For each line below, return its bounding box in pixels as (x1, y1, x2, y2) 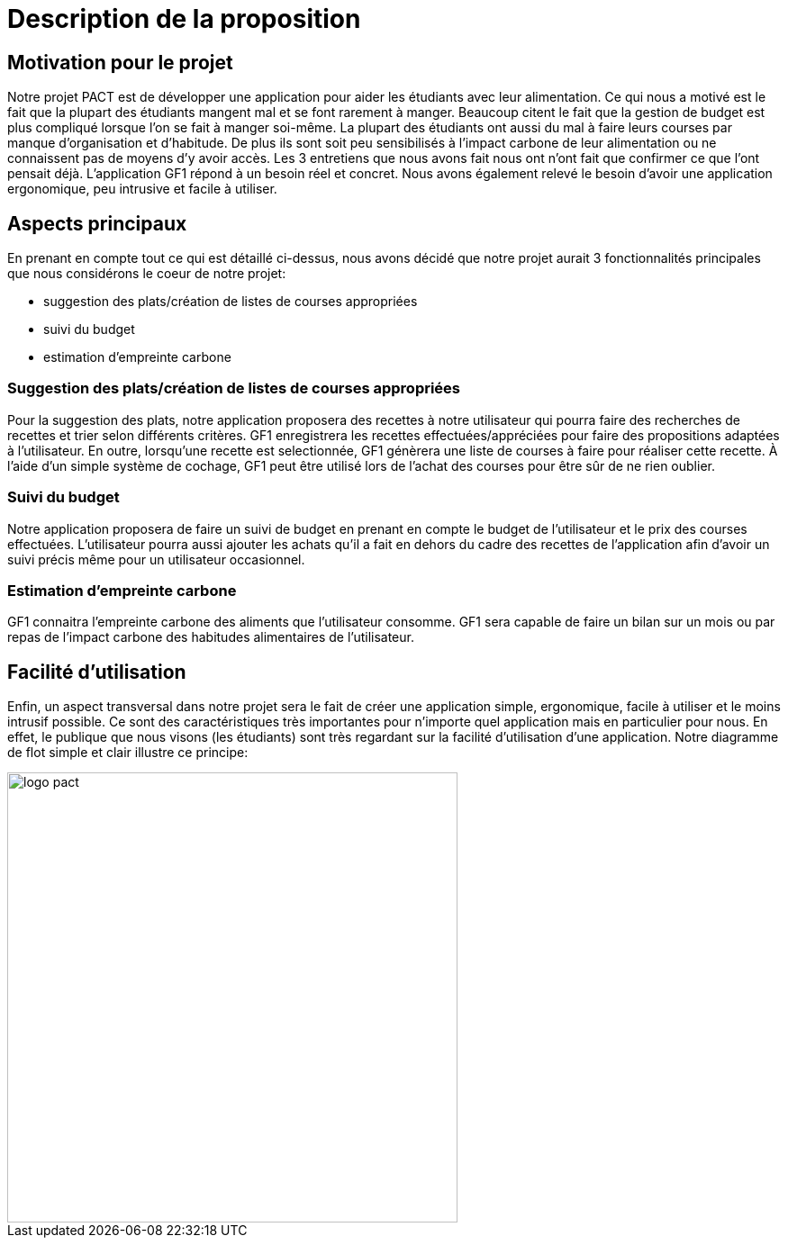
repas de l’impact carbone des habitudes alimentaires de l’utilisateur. (7, 629, 414, 645)
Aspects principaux (7, 212, 187, 235)
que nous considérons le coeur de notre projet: (7, 266, 286, 282)
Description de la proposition (7, 4, 361, 34)
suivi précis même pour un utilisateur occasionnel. (7, 551, 305, 567)
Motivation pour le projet (7, 50, 233, 74)
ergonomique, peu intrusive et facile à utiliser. (7, 181, 277, 197)
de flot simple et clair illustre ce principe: (7, 744, 249, 761)
